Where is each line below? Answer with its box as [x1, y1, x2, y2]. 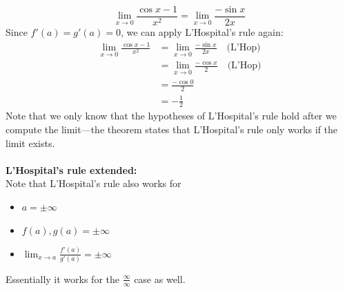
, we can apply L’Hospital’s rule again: [120, 25, 284, 39]
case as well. [134, 271, 186, 286]
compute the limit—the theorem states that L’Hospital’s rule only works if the [6, 122, 337, 137]
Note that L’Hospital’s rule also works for [6, 176, 182, 191]
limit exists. [6, 135, 55, 150]
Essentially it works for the [6, 271, 120, 286]
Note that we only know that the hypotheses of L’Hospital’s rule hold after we [6, 108, 337, 123]
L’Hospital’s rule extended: [6, 162, 137, 177]
